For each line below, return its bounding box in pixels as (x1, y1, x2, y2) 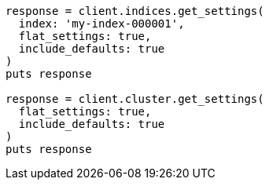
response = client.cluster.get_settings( (6, 93, 264, 105)
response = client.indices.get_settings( (6, 5, 264, 17)
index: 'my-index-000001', (18, 17, 185, 30)
